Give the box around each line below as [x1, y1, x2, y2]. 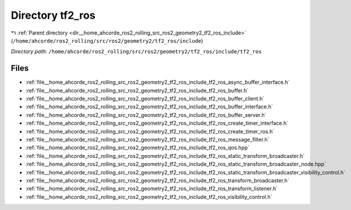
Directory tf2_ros [11, 9, 96, 22]
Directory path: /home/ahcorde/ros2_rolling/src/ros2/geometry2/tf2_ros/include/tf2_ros [11, 48, 262, 55]
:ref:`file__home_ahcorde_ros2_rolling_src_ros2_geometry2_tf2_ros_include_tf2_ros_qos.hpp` [25, 144, 250, 152]
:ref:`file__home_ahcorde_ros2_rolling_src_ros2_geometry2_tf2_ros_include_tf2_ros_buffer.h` [25, 87, 249, 94]
